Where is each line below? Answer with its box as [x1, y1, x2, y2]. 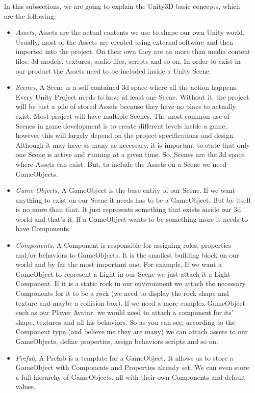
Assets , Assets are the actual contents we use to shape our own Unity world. [15, 27, 245, 37]
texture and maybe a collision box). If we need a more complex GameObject [15, 297, 245, 308]
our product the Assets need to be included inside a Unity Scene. [15, 65, 211, 76]
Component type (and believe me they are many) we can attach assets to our [15, 326, 248, 337]
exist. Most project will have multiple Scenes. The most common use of [15, 110, 230, 121]
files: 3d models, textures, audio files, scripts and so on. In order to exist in [15, 55, 241, 66]
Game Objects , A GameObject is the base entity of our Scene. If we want [15, 185, 235, 195]
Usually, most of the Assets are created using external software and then [15, 36, 233, 47]
